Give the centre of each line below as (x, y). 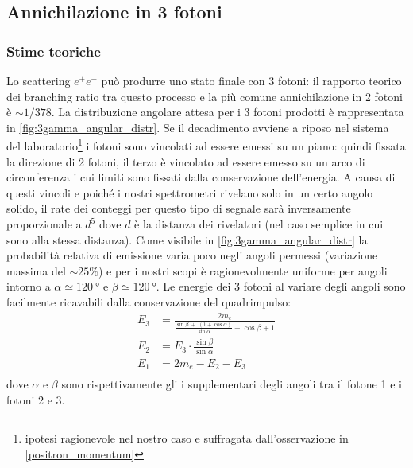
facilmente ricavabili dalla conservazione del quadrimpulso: (149, 301)
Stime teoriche (54, 51)
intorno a (29, 286)
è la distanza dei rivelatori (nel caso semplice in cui (259, 224)
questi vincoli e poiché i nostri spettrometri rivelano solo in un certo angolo (190, 192)
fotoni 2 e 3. (36, 399)
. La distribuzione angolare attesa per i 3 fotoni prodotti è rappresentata (228, 112)
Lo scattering (39, 80)
